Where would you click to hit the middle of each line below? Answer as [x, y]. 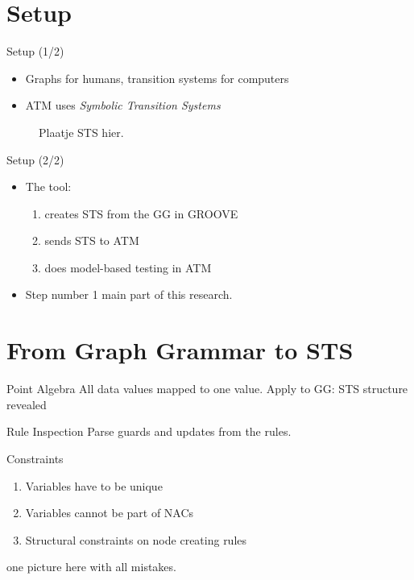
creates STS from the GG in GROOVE [141, 213]
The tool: [48, 186]
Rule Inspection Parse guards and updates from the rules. [149, 431]
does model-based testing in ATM [128, 267]
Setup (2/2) [35, 159]
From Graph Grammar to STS [180, 350]
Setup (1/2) [35, 51]
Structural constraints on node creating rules [136, 539]
